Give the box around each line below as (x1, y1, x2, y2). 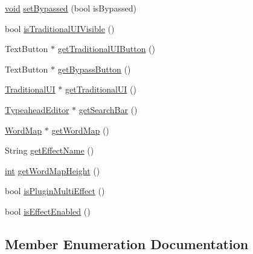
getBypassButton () (57, 62, 131, 75)
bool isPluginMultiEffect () (5, 184, 105, 197)
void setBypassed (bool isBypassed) (5, 2, 136, 14)
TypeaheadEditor (5, 103, 69, 116)
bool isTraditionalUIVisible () (5, 22, 115, 34)
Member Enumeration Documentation (5, 234, 249, 253)
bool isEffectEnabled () (5, 204, 91, 217)
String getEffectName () (5, 144, 94, 157)
